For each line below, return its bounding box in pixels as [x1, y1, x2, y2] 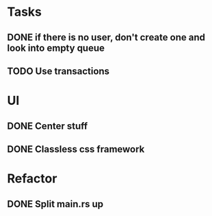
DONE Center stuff [7, 120, 88, 132]
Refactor [7, 171, 57, 187]
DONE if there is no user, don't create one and [7, 32, 205, 43]
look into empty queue [7, 42, 105, 53]
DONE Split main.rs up [7, 198, 104, 210]
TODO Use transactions [7, 65, 110, 77]
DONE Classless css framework [7, 143, 145, 155]
